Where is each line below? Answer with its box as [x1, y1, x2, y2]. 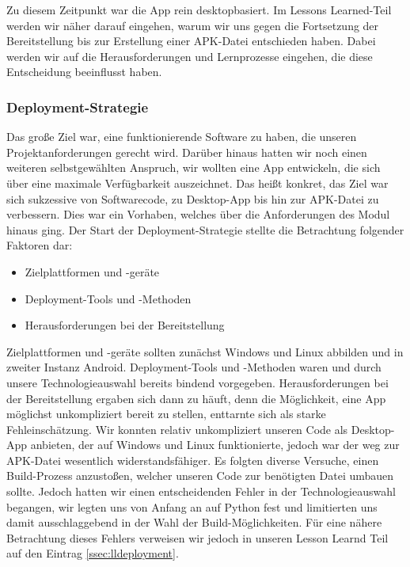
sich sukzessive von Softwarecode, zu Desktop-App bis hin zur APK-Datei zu [6, 190, 379, 207]
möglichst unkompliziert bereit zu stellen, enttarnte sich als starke [6, 405, 326, 422]
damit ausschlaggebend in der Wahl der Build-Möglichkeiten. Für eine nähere [6, 514, 382, 531]
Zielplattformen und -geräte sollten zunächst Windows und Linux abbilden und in [6, 343, 404, 360]
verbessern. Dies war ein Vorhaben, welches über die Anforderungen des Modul [6, 206, 390, 223]
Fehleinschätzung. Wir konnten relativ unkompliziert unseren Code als [6, 420, 348, 437]
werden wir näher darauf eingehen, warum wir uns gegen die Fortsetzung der [6, 17, 379, 33]
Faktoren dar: [6, 237, 73, 253]
